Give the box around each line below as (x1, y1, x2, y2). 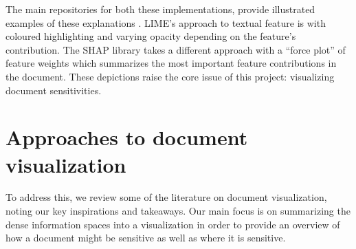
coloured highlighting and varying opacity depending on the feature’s (5, 29, 296, 43)
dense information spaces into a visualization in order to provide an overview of (5, 217, 340, 231)
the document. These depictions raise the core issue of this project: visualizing (5, 69, 335, 83)
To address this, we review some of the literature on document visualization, (5, 190, 327, 204)
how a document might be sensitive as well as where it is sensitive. (5, 230, 286, 245)
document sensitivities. (5, 83, 102, 97)
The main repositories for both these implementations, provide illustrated (5, 2, 315, 16)
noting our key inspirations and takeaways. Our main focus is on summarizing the (5, 204, 351, 218)
